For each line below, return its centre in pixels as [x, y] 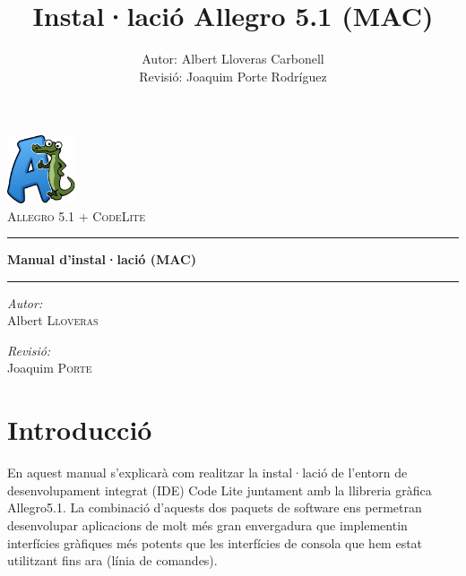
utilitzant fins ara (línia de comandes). [112, 560]
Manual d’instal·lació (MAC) [102, 259]
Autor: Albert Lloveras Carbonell [233, 59]
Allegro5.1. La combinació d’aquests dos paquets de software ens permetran [215, 507]
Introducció [80, 430]
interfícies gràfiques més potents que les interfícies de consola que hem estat [215, 542]
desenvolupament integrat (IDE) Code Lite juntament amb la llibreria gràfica [220, 490]
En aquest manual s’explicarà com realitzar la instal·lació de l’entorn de [207, 473]
